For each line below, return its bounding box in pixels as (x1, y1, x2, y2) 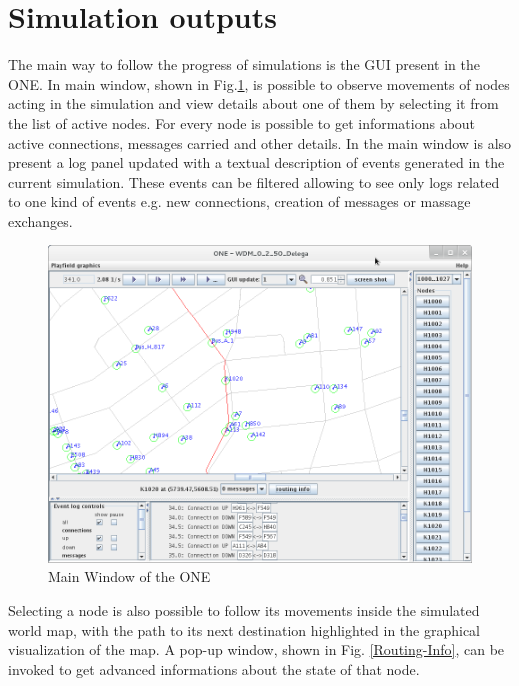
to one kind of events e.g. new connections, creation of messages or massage (8, 191, 471, 212)
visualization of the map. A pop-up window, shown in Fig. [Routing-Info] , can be (8, 639, 505, 660)
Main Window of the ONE (48, 566, 211, 587)
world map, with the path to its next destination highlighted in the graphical (8, 619, 481, 640)
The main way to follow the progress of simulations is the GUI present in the (8, 54, 480, 75)
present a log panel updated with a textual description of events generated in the (8, 152, 505, 173)
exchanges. (8, 210, 73, 231)
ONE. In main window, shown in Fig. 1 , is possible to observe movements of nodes (8, 73, 510, 94)
